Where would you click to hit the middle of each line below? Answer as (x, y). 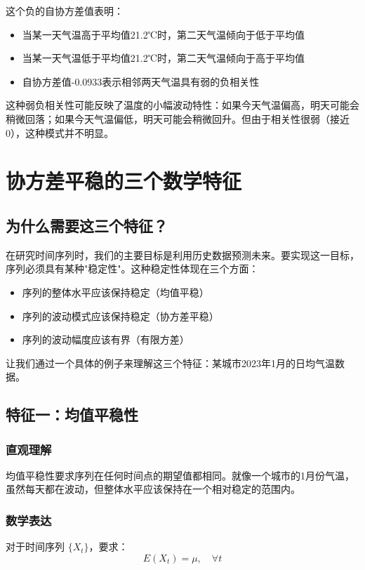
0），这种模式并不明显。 (60, 132)
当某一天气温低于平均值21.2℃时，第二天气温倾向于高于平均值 (163, 58)
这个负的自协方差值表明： (65, 11)
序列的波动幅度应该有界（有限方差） (106, 339)
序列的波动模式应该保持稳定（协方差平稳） (120, 316)
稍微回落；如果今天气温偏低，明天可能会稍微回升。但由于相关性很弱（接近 (178, 118)
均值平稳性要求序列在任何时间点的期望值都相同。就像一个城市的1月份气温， (180, 475)
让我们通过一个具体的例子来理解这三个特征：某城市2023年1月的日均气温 (170, 363)
